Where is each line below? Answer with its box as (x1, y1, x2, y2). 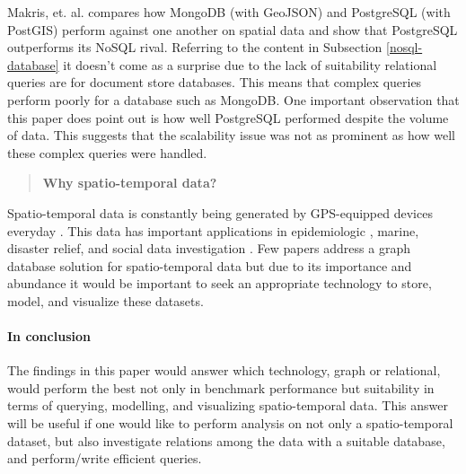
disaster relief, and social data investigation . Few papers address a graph (7, 239, 410, 258)
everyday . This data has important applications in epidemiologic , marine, (7, 221, 419, 240)
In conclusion (7, 327, 91, 346)
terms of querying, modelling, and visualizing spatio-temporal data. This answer (7, 396, 448, 415)
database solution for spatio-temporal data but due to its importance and (7, 256, 412, 275)
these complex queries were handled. (7, 143, 207, 162)
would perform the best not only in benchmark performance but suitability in (7, 378, 435, 397)
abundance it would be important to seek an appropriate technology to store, (7, 274, 432, 293)
